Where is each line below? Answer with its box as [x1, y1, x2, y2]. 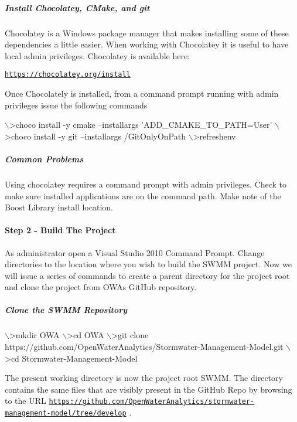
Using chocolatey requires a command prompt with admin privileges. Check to [5, 178, 287, 190]
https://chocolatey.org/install [5, 70, 131, 79]
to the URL [5, 394, 46, 407]
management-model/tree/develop [5, 409, 127, 418]
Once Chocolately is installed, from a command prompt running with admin [5, 87, 279, 99]
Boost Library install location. [5, 201, 113, 213]
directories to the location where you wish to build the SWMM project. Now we [5, 258, 292, 270]
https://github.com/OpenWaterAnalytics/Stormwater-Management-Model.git [5, 341, 284, 353]
